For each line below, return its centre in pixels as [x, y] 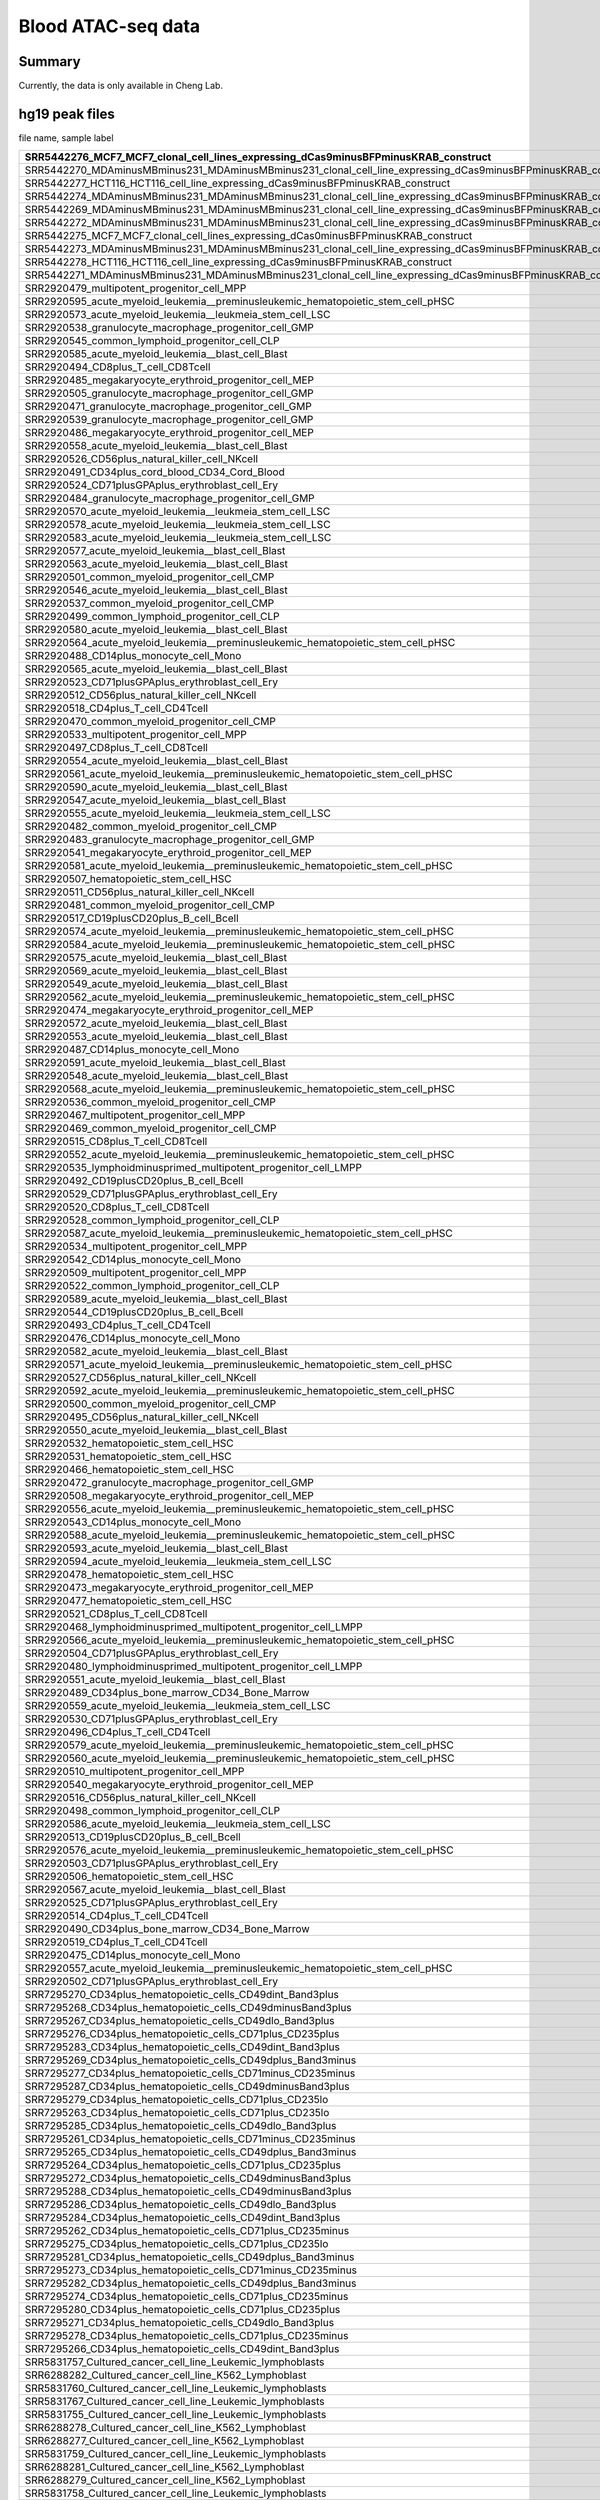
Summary [49, 61]
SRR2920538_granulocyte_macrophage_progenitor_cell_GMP [169, 328]
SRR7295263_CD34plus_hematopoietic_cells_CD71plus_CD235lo [177, 2113]
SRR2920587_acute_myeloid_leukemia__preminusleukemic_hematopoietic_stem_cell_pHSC [239, 1233]
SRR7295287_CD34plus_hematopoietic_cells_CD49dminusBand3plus [187, 2087]
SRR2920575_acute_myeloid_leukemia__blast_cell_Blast [156, 958]
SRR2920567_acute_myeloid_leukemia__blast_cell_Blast [155, 1890]
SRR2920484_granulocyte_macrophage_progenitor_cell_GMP [169, 498]
